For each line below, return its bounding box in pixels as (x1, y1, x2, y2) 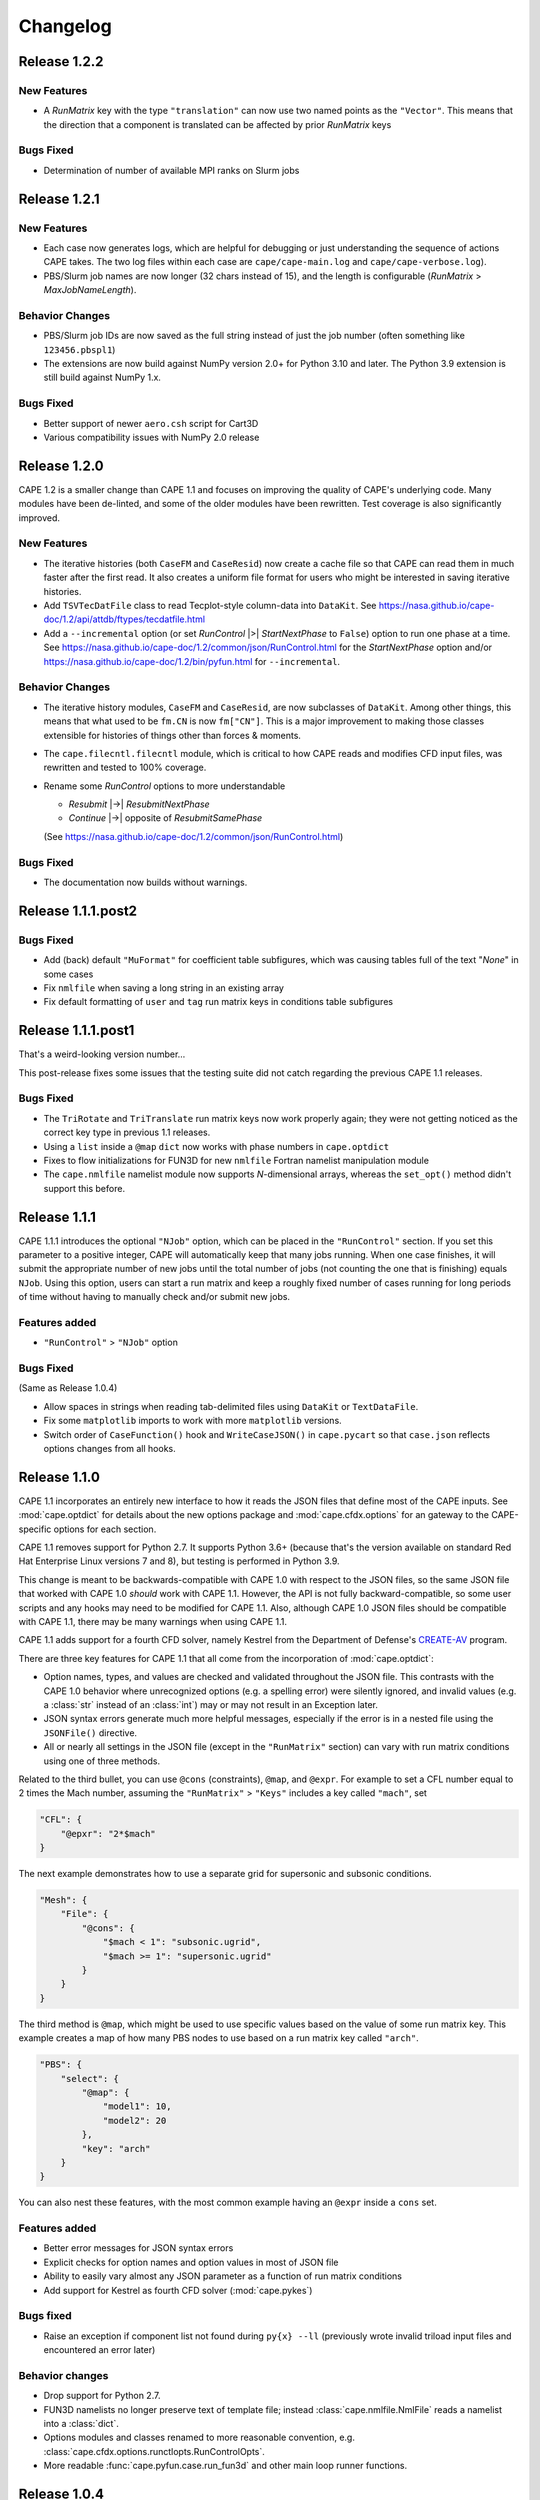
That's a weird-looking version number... (18, 1048, 186, 1060)
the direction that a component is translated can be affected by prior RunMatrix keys (43, 118, 392, 130)
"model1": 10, (102, 2101, 172, 2112)
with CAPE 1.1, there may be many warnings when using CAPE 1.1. (18, 1616, 288, 1628)
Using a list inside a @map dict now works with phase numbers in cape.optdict (43, 1140, 390, 1152)
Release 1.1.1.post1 (18, 1022, 135, 1039)
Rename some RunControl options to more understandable (43, 780, 286, 792)
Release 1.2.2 (18, 53, 104, 70)
